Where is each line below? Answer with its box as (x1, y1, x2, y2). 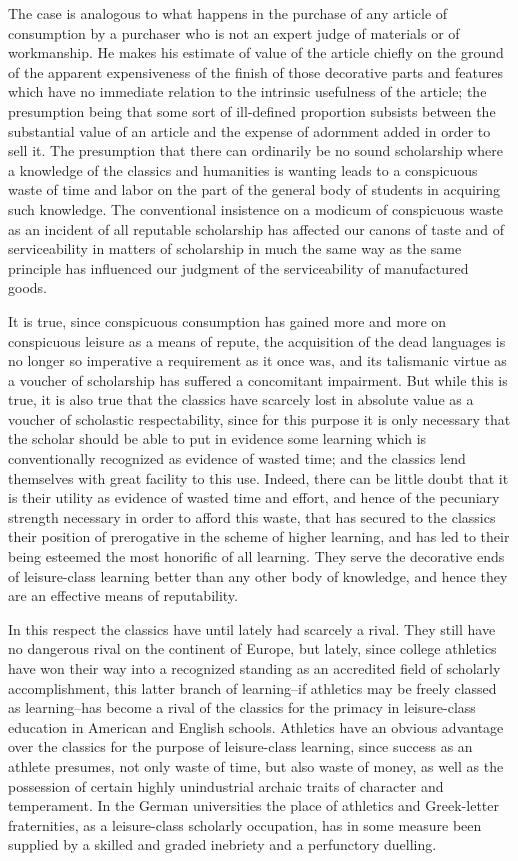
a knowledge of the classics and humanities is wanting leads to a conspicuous (8, 159, 478, 180)
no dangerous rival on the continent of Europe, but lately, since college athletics (8, 638, 497, 659)
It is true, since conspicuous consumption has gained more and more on (8, 310, 447, 331)
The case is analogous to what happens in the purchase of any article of (8, 3, 448, 23)
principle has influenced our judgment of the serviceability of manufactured (8, 257, 469, 278)
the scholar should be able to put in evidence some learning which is (8, 428, 427, 449)
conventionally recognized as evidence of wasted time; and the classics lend (8, 448, 466, 469)
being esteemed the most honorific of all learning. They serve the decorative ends (8, 546, 505, 567)
